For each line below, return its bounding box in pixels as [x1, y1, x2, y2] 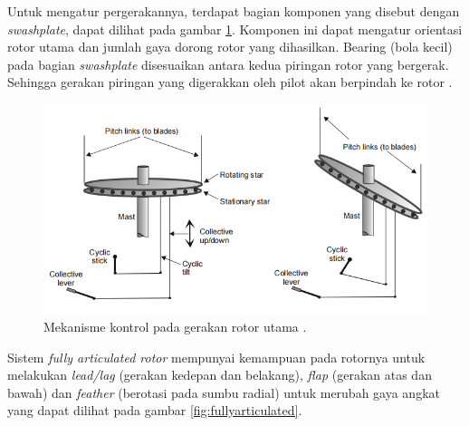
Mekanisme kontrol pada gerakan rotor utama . [43, 317, 307, 336]
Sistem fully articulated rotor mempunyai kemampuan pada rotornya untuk [7, 347, 426, 366]
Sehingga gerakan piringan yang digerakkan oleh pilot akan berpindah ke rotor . [7, 73, 453, 92]
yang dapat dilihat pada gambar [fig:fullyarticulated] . [7, 401, 302, 420]
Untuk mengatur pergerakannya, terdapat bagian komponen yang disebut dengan [7, 2, 460, 20]
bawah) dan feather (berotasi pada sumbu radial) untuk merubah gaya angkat [7, 382, 440, 402]
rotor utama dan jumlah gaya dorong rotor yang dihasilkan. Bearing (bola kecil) [7, 37, 453, 56]
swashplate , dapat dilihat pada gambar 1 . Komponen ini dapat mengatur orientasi [7, 19, 463, 38]
